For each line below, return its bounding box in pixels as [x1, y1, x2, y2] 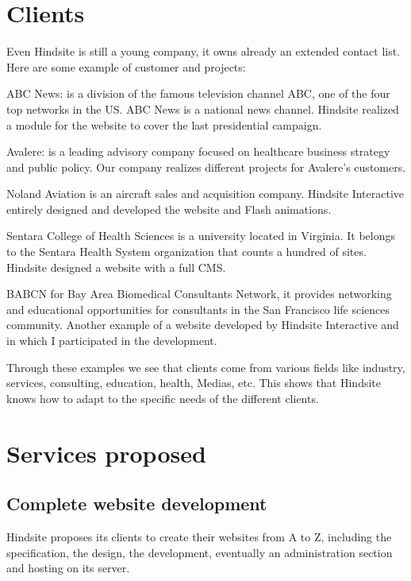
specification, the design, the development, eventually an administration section [6, 544, 393, 560]
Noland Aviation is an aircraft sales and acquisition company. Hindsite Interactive [6, 185, 405, 202]
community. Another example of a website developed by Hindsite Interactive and [6, 316, 399, 333]
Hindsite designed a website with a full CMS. [6, 258, 226, 275]
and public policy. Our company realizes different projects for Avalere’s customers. [6, 158, 406, 175]
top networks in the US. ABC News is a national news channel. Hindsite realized [6, 100, 399, 117]
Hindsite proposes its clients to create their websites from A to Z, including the [6, 528, 392, 544]
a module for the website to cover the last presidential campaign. [6, 116, 322, 133]
